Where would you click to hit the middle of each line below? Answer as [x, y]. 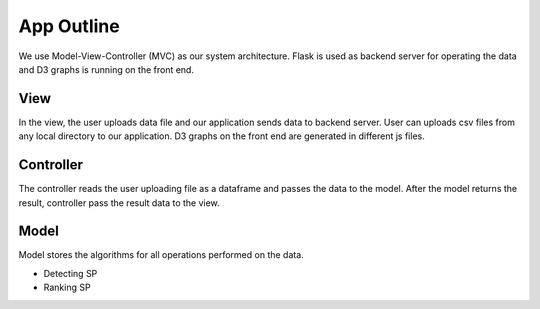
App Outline [69, 26]
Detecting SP [70, 273]
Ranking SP [67, 287]
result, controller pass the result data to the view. [119, 202]
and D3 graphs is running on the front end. [106, 69]
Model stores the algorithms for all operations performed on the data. [161, 255]
